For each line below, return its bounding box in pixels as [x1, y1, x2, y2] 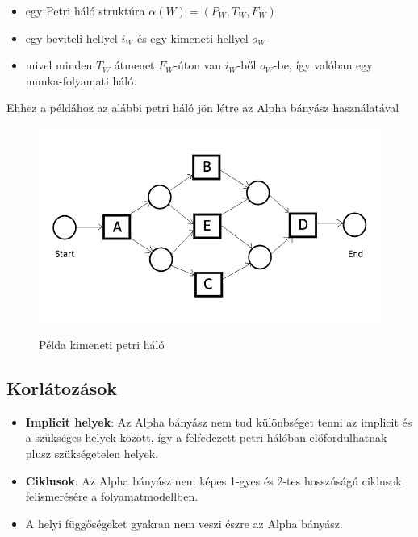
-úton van [173, 56, 222, 73]
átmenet [114, 56, 155, 73]
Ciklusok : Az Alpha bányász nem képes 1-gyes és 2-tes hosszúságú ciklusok [25, 472, 402, 489]
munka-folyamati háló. [25, 72, 137, 89]
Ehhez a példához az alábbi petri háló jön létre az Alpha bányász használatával [6, 99, 399, 116]
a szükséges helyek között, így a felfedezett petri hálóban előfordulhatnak [25, 429, 387, 446]
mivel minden [25, 56, 93, 73]
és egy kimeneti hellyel [136, 29, 249, 46]
